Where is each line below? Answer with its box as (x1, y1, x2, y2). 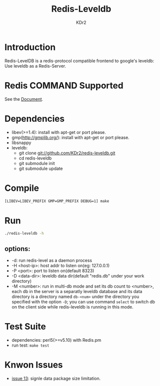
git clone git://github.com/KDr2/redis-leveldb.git (18, 150, 115, 156)
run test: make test (11, 342, 50, 348)
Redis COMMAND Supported (4, 80, 124, 91)
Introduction (4, 41, 56, 53)
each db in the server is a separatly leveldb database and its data (11, 289, 142, 294)
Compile (4, 183, 39, 193)
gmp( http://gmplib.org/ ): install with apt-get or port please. (11, 134, 130, 140)
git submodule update (18, 165, 63, 171)
